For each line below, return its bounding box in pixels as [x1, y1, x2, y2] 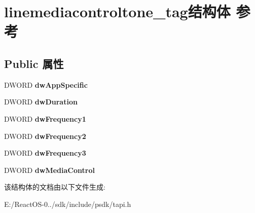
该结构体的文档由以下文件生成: [4, 182, 105, 192]
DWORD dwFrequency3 [4, 148, 86, 158]
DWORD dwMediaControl [4, 164, 95, 175]
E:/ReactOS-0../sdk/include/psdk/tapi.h [4, 198, 131, 209]
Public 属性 [4, 55, 64, 71]
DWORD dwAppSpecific [4, 79, 88, 90]
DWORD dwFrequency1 [4, 113, 86, 124]
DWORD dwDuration [4, 96, 78, 107]
